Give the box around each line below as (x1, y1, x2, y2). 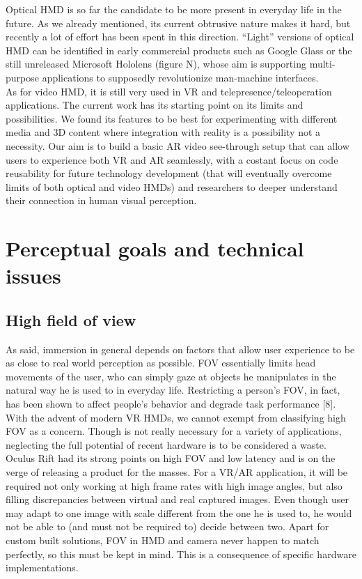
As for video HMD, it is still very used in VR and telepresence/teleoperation (6, 84, 332, 98)
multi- (309, 56, 336, 71)
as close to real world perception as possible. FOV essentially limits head (6, 355, 316, 370)
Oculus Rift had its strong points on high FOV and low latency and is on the (6, 451, 336, 465)
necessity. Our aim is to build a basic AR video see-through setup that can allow (6, 138, 349, 153)
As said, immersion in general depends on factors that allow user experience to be (6, 341, 355, 356)
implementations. (6, 560, 79, 575)
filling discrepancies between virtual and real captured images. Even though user (6, 492, 349, 507)
